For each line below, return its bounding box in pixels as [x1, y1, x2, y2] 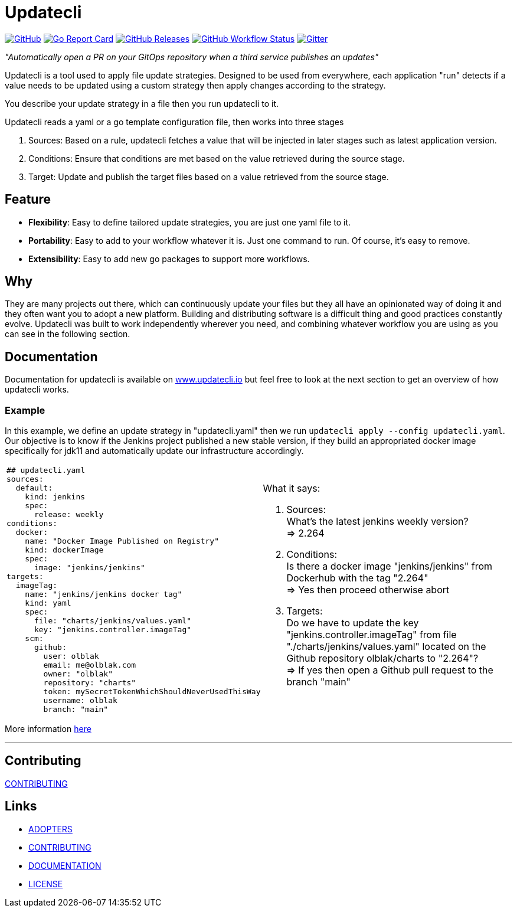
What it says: [263, 482, 320, 495]
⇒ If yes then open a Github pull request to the [286, 664, 493, 676]
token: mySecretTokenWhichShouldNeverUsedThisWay [43, 687, 261, 697]
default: [15, 483, 53, 493]
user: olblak [43, 652, 99, 661]
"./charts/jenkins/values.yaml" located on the [286, 640, 486, 653]
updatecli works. [5, 384, 69, 395]
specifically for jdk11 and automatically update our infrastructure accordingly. [5, 446, 304, 456]
